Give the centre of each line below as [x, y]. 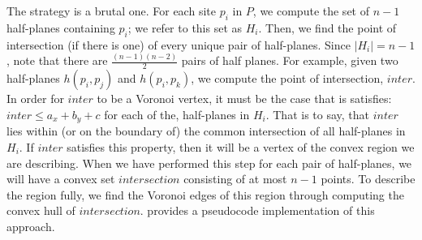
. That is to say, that [318, 114]
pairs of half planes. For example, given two [290, 60]
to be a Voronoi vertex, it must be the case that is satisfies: [244, 99]
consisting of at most [235, 179]
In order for [35, 99]
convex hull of [41, 210]
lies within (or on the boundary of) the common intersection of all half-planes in [206, 131]
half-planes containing [61, 27]
